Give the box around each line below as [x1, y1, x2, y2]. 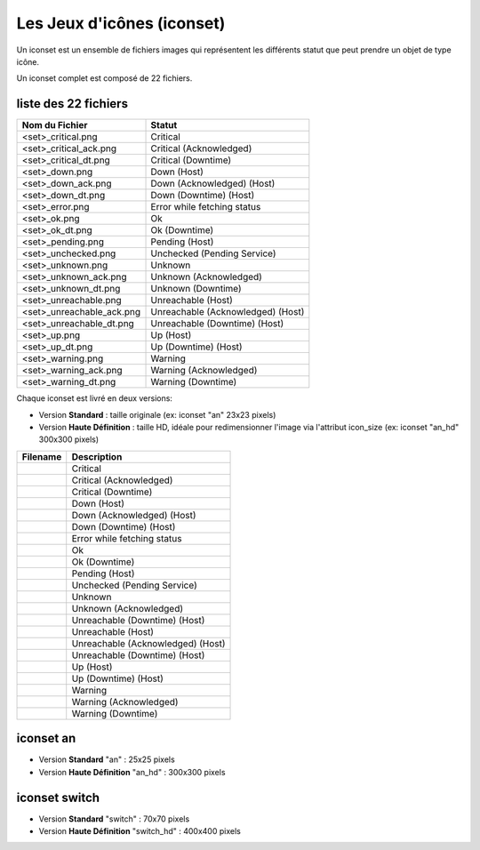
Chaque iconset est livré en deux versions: [16, 393, 173, 404]
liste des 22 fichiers [16, 96, 129, 111]
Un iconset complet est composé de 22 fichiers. [16, 73, 193, 84]
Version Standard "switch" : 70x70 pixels [38, 814, 190, 824]
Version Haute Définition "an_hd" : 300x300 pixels [38, 766, 226, 777]
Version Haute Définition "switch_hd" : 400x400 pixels [38, 826, 242, 836]
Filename [21, 450, 62, 462]
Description [71, 450, 123, 462]
